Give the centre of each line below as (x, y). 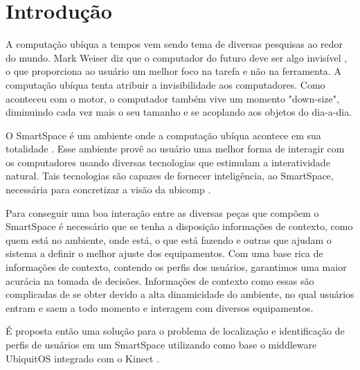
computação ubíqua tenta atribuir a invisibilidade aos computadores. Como (165, 84)
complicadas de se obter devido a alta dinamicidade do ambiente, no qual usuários (180, 294)
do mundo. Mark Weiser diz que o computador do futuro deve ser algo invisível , (177, 57)
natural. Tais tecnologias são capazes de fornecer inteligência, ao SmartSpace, (170, 176)
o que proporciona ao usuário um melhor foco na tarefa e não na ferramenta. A (173, 71)
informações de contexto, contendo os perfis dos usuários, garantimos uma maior (176, 267)
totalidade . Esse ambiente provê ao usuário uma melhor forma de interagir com (175, 149)
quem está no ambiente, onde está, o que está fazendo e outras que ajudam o (169, 239)
